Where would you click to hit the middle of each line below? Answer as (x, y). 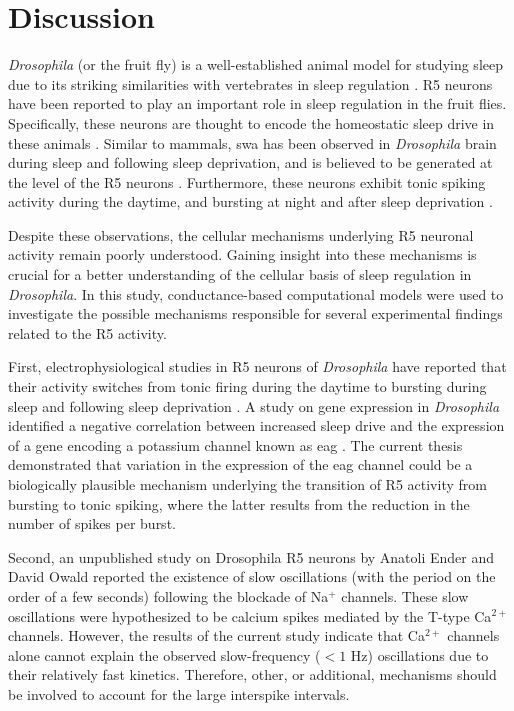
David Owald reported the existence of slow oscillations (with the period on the (252, 576)
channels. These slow (405, 595)
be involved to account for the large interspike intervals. (179, 693)
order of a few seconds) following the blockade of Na (168, 595)
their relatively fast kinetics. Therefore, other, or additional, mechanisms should (252, 674)
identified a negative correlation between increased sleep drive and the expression (256, 425)
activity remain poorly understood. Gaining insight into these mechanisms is (242, 254)
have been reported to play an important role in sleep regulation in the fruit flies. (257, 103)
